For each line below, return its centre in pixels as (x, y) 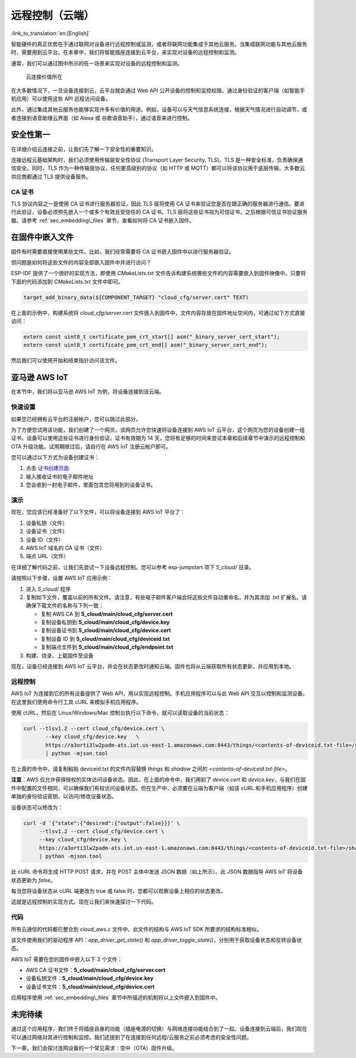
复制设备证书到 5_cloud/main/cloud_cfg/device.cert (106, 630)
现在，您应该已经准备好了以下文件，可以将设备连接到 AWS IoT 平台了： (98, 512)
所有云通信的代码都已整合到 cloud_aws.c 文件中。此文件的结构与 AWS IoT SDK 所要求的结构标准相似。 (136, 929)
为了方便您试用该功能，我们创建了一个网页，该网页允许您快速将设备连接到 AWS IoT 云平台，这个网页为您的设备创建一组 (158, 429)
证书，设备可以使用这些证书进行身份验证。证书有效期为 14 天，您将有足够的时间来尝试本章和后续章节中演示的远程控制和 (158, 438)
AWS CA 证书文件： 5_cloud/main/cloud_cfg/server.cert (96, 970)
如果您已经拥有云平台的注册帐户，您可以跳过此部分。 (76, 419)
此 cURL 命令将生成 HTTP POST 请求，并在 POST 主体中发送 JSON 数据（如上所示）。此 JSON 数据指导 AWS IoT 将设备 (157, 872)
